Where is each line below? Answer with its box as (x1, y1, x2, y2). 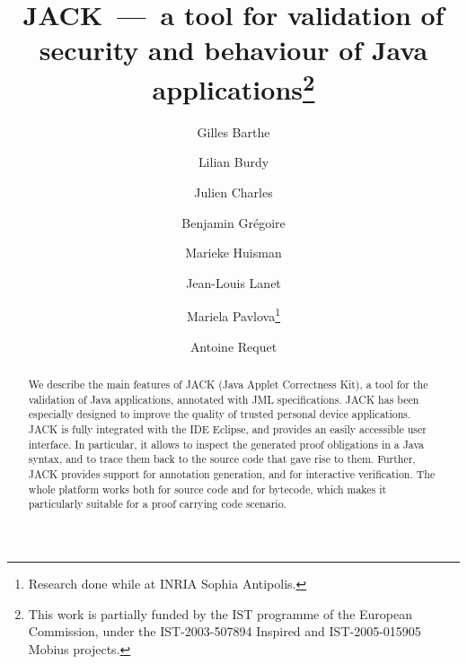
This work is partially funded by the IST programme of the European (28, 604, 412, 623)
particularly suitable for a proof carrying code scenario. (28, 496, 286, 511)
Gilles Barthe (197, 122, 270, 141)
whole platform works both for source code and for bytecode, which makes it (28, 481, 387, 496)
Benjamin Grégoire (181, 213, 286, 232)
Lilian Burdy (198, 153, 269, 171)
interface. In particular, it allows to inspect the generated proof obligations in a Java (28, 436, 424, 451)
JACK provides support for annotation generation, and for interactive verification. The (28, 466, 436, 481)
